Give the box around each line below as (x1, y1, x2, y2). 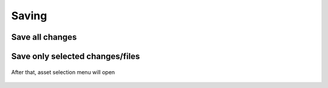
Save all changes (11, 32, 77, 42)
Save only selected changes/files (11, 51, 140, 61)
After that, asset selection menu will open (11, 68, 115, 75)
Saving (11, 9, 47, 22)
